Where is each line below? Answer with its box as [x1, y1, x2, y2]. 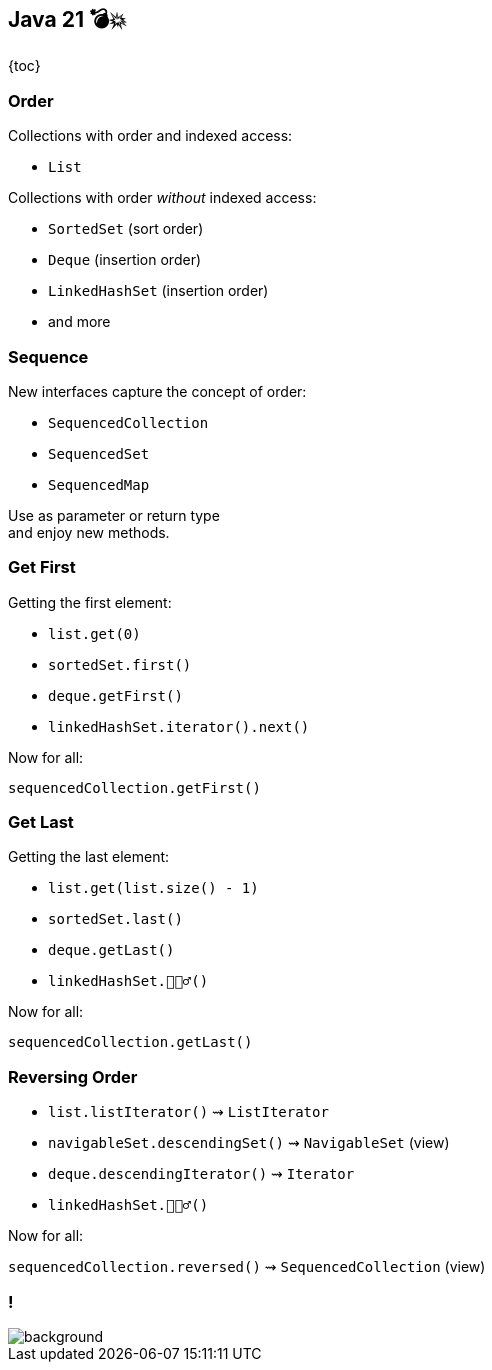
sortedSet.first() [48, 656, 192, 673]
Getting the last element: [8, 848, 170, 866]
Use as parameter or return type [8, 506, 220, 524]
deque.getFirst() [48, 687, 183, 704]
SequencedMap [48, 476, 150, 493]
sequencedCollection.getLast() [8, 1034, 253, 1051]
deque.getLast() [48, 942, 175, 959]
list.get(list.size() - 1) [48, 880, 259, 897]
